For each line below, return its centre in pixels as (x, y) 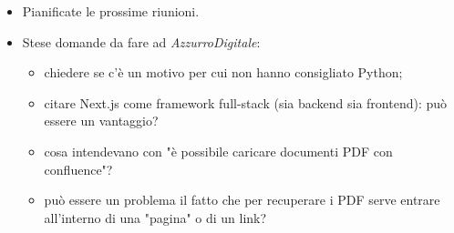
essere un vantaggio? (101, 121)
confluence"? (78, 169)
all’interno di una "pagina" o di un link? (155, 217)
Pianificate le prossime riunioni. (111, 11)
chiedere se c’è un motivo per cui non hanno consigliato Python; (223, 72)
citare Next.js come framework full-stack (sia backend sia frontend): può (246, 102)
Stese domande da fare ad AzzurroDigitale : (141, 41)
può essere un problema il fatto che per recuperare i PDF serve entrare (242, 200)
